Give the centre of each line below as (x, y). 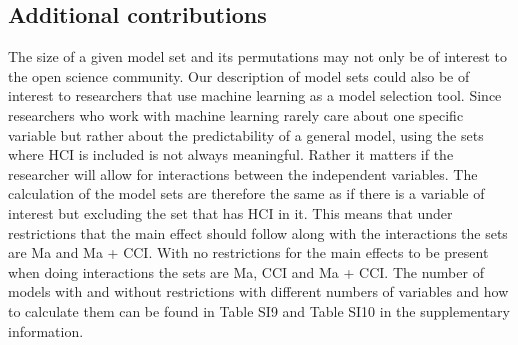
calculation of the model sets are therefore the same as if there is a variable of (246, 193)
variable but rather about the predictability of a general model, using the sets (246, 134)
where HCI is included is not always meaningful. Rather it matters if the (231, 154)
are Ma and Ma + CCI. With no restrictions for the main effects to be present (248, 252)
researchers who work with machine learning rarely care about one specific (236, 114)
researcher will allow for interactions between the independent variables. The (243, 173)
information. (46, 330)
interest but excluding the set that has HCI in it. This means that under (230, 212)
